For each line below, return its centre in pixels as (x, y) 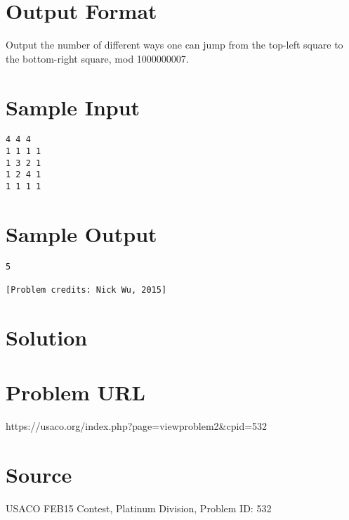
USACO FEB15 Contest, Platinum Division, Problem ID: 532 (139, 508)
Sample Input (73, 107)
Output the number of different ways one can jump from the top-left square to (174, 45)
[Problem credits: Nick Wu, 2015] (86, 290)
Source (39, 475)
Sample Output (81, 233)
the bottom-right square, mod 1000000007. (97, 58)
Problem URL (75, 392)
